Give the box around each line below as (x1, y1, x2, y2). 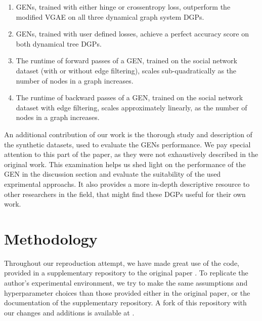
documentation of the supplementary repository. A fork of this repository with (4, 297, 247, 308)
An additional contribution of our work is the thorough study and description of (4, 129, 252, 139)
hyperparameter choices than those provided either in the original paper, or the (4, 287, 250, 298)
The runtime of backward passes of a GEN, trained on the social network (16, 92, 243, 103)
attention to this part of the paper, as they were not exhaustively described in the (4, 149, 258, 159)
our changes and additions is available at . (4, 307, 135, 317)
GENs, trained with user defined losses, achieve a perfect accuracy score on (16, 28, 249, 39)
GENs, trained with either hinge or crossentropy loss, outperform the (16, 2, 231, 12)
